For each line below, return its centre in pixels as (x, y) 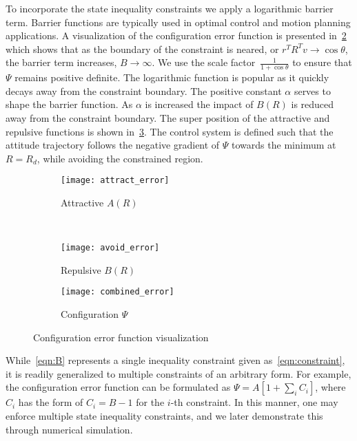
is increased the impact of (199, 104)
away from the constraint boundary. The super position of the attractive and (168, 117)
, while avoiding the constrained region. (120, 158)
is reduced (313, 104)
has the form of (51, 402)
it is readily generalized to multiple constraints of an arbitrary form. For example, (178, 373)
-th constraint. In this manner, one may (254, 402)
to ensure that (322, 62)
